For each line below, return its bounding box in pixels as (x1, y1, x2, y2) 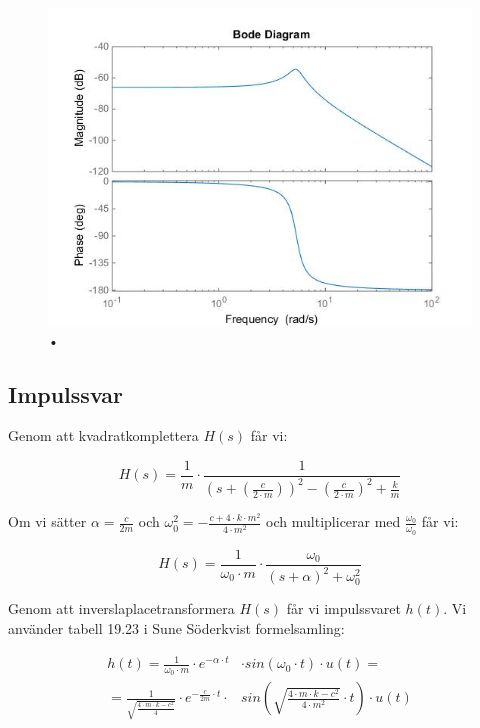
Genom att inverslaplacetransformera (8, 598, 235, 619)
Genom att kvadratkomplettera (8, 425, 199, 446)
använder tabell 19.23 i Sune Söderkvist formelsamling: (8, 618, 345, 639)
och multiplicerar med (266, 511, 401, 532)
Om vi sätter (8, 511, 87, 532)
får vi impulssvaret (286, 598, 401, 619)
